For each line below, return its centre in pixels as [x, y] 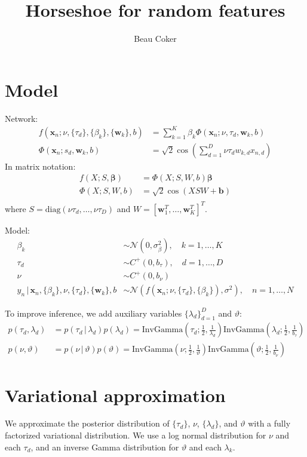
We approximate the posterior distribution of [87, 423]
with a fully [269, 423]
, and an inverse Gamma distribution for [105, 447]
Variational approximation [115, 395]
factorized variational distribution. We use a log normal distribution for [136, 435]
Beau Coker [155, 39]
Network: [22, 118]
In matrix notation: [40, 166]
